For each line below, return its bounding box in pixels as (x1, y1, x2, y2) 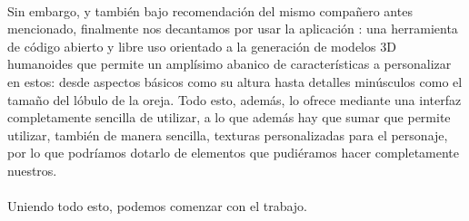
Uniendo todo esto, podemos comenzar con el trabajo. (7, 197, 308, 216)
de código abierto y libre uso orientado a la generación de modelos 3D (7, 36, 396, 55)
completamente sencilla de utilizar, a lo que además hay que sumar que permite (7, 108, 451, 127)
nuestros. (7, 160, 57, 179)
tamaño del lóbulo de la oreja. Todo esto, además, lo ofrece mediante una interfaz (7, 90, 462, 109)
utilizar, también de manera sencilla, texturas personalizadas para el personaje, (7, 125, 448, 144)
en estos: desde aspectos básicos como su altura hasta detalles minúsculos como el (7, 72, 463, 91)
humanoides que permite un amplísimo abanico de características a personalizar (7, 54, 452, 73)
